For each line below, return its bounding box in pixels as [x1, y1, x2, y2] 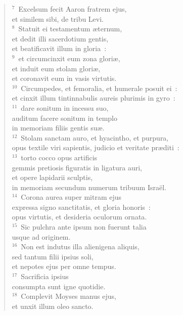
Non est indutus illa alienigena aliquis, [21, 241, 140, 252]
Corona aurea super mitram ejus [21, 192, 122, 202]
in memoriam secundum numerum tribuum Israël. [12, 182, 166, 192]
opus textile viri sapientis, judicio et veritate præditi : [12, 142, 179, 153]
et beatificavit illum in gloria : [12, 43, 107, 54]
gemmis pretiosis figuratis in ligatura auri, [12, 162, 142, 172]
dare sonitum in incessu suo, [21, 102, 109, 113]
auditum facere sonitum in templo [12, 112, 117, 123]
